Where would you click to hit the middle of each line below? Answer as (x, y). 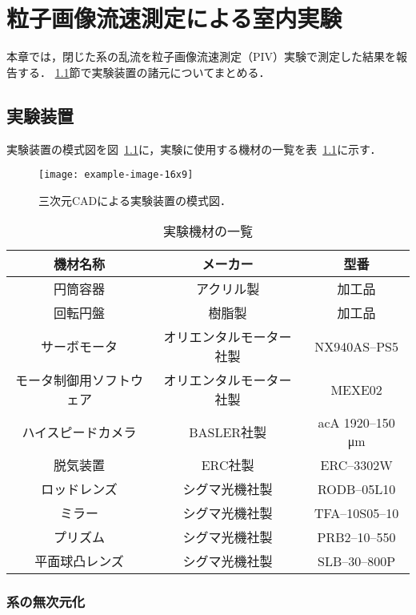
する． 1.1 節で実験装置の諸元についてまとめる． (144, 72)
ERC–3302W (356, 464)
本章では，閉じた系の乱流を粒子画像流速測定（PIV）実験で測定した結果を (202, 56)
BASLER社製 (228, 432)
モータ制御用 (53, 380)
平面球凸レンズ (79, 561)
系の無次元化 (46, 602)
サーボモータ (79, 347)
